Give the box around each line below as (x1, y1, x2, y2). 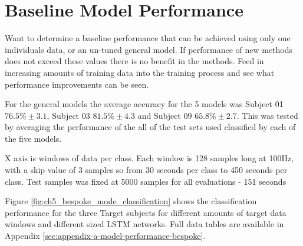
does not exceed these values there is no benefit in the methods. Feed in (5, 55, 264, 67)
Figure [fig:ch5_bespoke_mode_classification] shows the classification (5, 195, 257, 207)
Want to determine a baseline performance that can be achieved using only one (5, 32, 291, 44)
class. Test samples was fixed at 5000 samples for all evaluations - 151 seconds (5, 175, 286, 187)
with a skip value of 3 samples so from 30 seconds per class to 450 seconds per (5, 164, 288, 176)
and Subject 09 (137, 109, 192, 121)
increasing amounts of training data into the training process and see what (5, 66, 275, 78)
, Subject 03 (47, 109, 90, 121)
